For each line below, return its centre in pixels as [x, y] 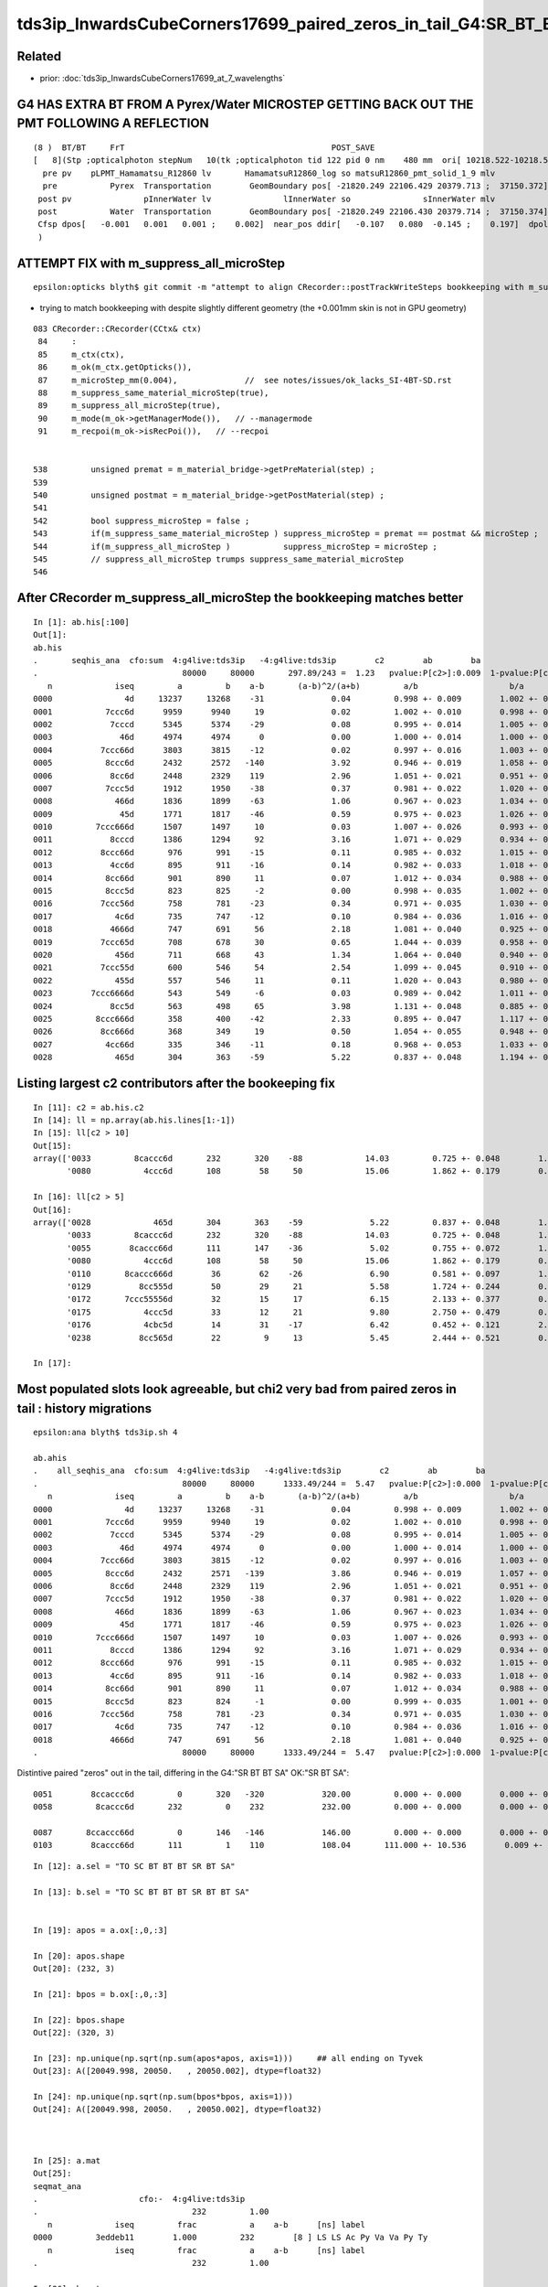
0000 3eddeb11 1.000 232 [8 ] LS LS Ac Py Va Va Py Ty [231, 2238]
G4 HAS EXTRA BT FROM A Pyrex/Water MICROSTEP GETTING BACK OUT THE [245, 104]
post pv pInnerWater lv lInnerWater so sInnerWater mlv [267, 199]
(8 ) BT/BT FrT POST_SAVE [204, 148]
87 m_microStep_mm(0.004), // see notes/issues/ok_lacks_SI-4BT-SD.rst [245, 380]
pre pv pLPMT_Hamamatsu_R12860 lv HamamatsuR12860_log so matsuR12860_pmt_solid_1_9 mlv [269, 173]
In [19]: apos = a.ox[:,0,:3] [101, 1930]
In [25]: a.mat [67, 2160]
